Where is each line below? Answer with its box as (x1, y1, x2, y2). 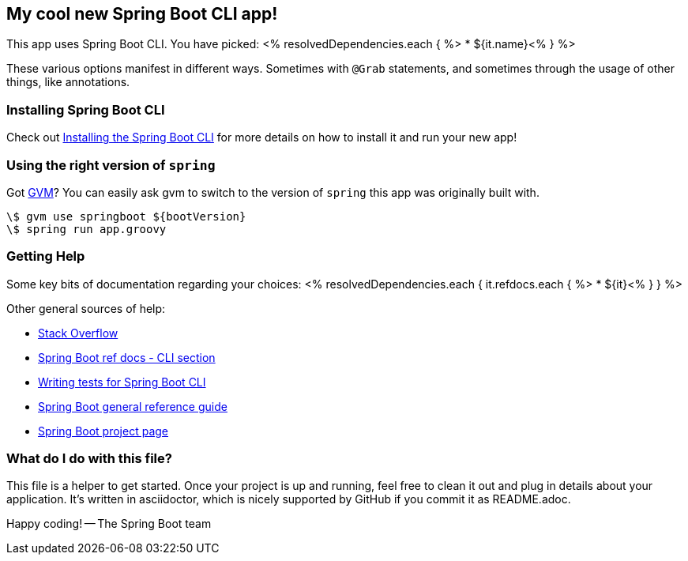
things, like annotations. (6, 75, 130, 89)
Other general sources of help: (6, 301, 166, 315)
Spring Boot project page (38, 424, 169, 438)
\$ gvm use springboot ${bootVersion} (6, 209, 246, 223)
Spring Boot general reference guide (38, 399, 227, 413)
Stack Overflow (38, 326, 118, 340)
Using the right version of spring (6, 156, 216, 173)
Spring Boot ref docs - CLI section (38, 350, 216, 364)
